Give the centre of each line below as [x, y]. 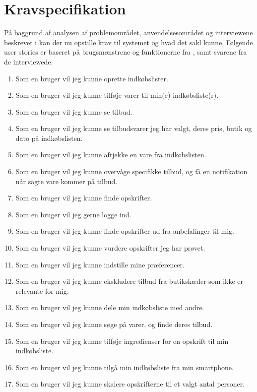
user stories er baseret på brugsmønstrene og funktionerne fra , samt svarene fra [126, 52]
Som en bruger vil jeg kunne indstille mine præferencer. [100, 264]
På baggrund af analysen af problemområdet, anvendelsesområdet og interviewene [128, 33]
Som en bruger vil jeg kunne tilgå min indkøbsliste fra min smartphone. [125, 367]
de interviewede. [29, 61]
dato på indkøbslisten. [49, 138]
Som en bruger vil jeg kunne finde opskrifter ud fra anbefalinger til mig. [125, 231]
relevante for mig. [42, 291]
